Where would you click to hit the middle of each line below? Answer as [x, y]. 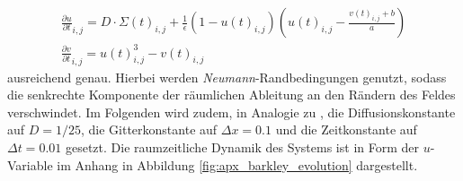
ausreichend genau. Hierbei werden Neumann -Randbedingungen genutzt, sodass [227, 77]
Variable [30, 164]
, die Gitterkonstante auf [149, 129]
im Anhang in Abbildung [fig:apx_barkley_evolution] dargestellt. [237, 164]
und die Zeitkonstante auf [346, 129]
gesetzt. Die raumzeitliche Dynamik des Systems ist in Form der [242, 147]
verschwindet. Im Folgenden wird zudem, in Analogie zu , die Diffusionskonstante [231, 112]
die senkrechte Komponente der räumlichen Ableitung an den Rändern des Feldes [231, 95]
